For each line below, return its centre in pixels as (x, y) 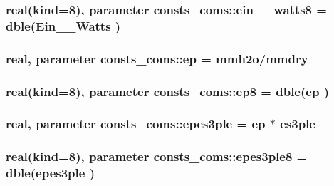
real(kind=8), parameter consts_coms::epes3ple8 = (157, 156)
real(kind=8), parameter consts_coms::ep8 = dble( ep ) (167, 91)
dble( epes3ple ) (51, 173)
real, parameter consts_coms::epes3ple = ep (136, 124)
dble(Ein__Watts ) (63, 25)
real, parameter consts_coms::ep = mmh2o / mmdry (157, 58)
